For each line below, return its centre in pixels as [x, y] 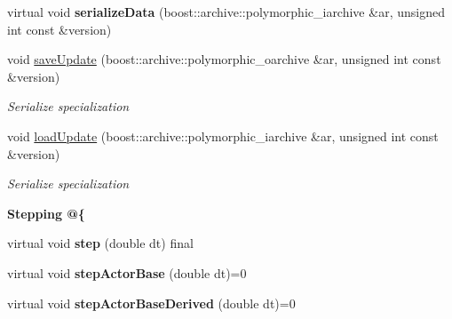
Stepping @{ [46, 213]
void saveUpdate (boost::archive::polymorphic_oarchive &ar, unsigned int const [224, 59]
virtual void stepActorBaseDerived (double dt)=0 [151, 303]
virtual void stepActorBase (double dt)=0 [127, 272]
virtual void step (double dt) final [100, 243]
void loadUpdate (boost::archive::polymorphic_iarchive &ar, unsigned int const [223, 136]
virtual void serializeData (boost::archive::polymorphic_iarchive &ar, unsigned [226, 12]
